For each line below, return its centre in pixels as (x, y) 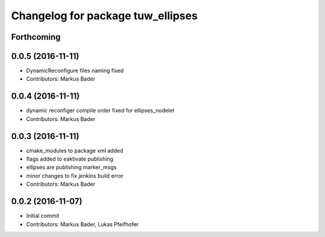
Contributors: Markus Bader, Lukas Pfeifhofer (82, 224)
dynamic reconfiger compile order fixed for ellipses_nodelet (100, 111)
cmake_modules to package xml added (75, 150)
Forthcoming (36, 37)
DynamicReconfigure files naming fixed (75, 71)
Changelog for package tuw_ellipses (104, 16)
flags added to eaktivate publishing (70, 159)
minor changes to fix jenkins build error (75, 176)
